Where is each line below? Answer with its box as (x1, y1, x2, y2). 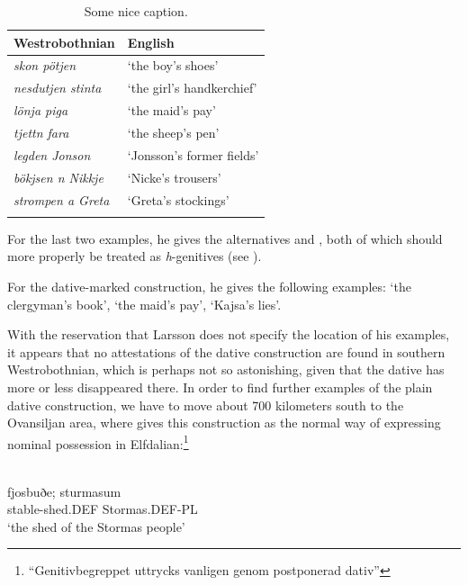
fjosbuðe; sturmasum (7, 481, 121, 500)
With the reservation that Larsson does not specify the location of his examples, (7, 325, 450, 344)
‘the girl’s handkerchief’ (127, 78, 257, 97)
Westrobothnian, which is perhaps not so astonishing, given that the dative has (7, 360, 445, 379)
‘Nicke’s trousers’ (127, 167, 221, 186)
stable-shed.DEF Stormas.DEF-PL (7, 499, 198, 518)
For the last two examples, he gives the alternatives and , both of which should (7, 229, 443, 247)
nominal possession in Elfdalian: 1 (7, 431, 189, 453)
